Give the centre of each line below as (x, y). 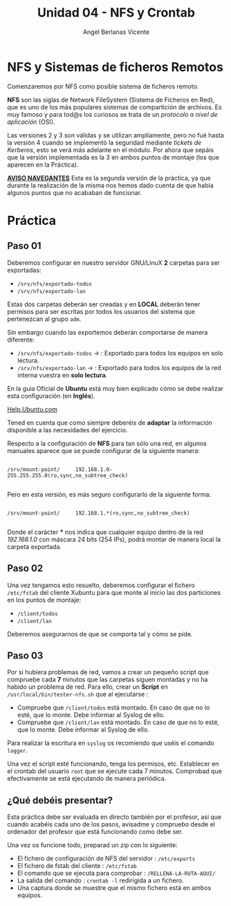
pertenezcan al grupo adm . (44, 319)
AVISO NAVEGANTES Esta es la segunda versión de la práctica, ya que (109, 178)
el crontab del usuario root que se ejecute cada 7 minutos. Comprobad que (115, 771)
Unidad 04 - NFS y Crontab (116, 13)
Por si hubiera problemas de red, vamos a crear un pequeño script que (108, 672)
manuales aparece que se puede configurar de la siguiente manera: (104, 450)
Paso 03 (25, 655)
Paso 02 (25, 568)
